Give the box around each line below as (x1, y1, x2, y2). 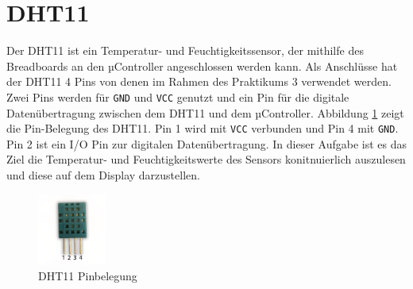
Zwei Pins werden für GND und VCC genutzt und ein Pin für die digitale (6, 88, 349, 105)
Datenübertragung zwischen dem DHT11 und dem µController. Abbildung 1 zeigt (6, 104, 404, 121)
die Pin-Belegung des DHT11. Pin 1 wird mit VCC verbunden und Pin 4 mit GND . (6, 120, 399, 137)
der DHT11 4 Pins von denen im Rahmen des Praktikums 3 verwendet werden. (6, 73, 392, 90)
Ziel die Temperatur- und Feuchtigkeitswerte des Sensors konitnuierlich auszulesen (6, 151, 406, 168)
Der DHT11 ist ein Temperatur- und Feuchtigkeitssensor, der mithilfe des (6, 42, 364, 59)
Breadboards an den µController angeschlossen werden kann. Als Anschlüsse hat (6, 57, 398, 74)
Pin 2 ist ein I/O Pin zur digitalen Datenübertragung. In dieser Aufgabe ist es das (6, 135, 407, 152)
